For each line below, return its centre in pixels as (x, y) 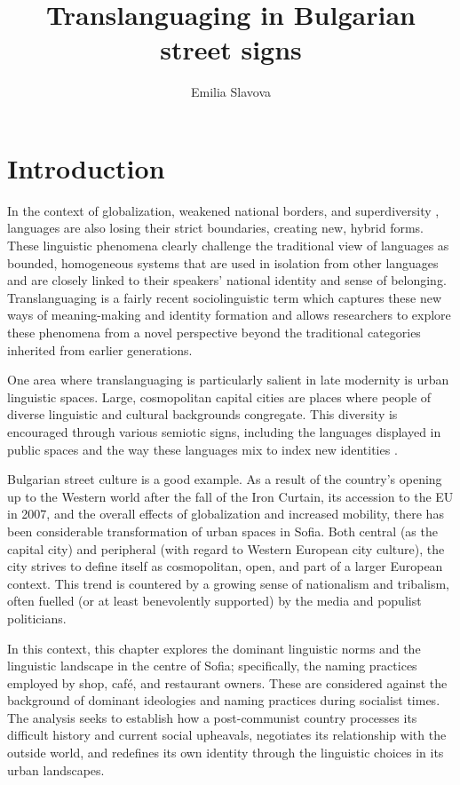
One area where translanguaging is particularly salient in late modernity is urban (228, 380)
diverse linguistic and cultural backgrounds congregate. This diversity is (202, 414)
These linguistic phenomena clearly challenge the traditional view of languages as (228, 246)
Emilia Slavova (231, 92)
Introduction (86, 167)
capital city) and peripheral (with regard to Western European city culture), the (226, 548)
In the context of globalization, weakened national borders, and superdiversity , (223, 210)
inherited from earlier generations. (100, 349)
